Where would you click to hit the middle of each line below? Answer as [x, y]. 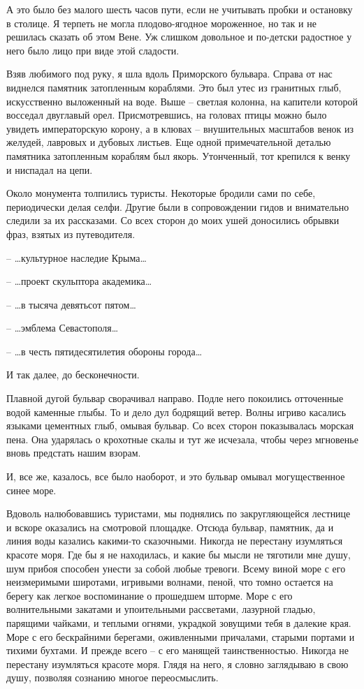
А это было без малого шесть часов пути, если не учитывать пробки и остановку [180, 9]
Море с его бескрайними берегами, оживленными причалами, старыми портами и [181, 636]
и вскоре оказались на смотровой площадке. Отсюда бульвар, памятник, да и [170, 527]
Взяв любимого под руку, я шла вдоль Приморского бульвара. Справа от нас [169, 74]
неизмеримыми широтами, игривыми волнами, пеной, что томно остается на [170, 582]
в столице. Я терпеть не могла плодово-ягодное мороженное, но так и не [161, 23]
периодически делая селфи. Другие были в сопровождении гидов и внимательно [178, 206]
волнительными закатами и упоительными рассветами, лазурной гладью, [161, 609]
